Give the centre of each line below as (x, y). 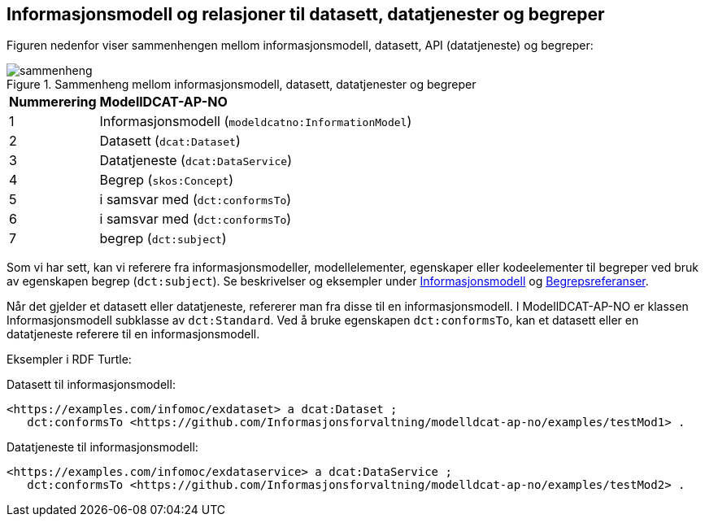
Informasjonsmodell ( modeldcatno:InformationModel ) (256, 122)
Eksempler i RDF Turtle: (69, 360)
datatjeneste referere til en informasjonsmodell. (133, 334)
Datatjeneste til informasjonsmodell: (102, 447)
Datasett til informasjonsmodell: (91, 385)
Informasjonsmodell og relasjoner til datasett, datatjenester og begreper (306, 14)
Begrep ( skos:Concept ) (167, 180)
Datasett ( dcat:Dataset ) (170, 141)
